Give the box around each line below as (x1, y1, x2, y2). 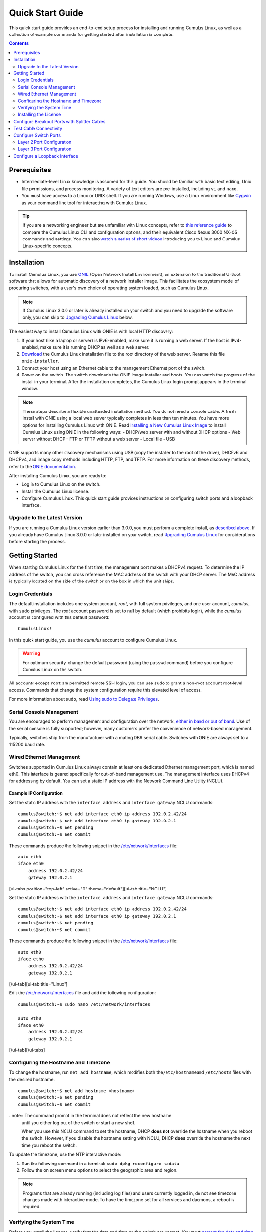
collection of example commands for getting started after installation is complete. (9, 31, 174, 37)
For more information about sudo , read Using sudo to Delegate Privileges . (9, 696, 160, 702)
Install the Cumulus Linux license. (21, 488, 90, 494)
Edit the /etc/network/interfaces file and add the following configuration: (9, 990, 156, 996)
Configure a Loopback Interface (13, 153, 78, 159)
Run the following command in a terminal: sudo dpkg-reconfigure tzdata (21, 1161, 180, 1166)
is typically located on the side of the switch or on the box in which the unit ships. (9, 578, 175, 584)
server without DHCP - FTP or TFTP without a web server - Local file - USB (22, 436, 175, 442)
